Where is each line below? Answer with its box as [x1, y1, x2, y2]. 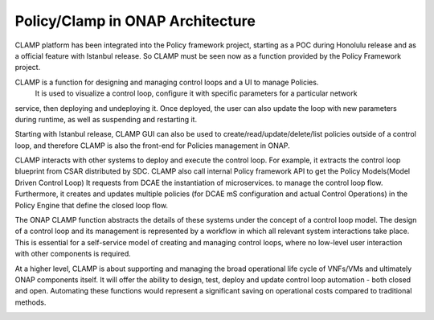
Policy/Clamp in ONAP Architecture [14, 12, 256, 30]
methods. [14, 297, 47, 307]
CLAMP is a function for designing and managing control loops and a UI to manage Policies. [14, 77, 319, 87]
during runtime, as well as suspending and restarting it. [14, 114, 197, 124]
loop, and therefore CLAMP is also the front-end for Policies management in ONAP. [14, 141, 290, 150]
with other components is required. [14, 249, 132, 259]
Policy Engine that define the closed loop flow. [14, 200, 169, 210]
